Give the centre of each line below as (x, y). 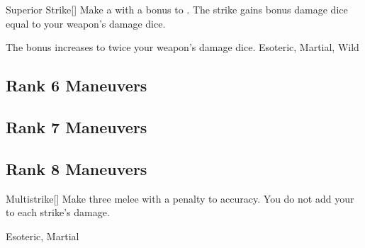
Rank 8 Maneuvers (77, 168)
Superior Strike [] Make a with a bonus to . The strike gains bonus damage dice (177, 9)
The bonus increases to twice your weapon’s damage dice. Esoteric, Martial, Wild (182, 47)
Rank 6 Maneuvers (77, 85)
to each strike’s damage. (58, 212)
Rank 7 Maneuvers (77, 126)
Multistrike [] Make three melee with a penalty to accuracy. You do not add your (180, 198)
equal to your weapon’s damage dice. (86, 23)
